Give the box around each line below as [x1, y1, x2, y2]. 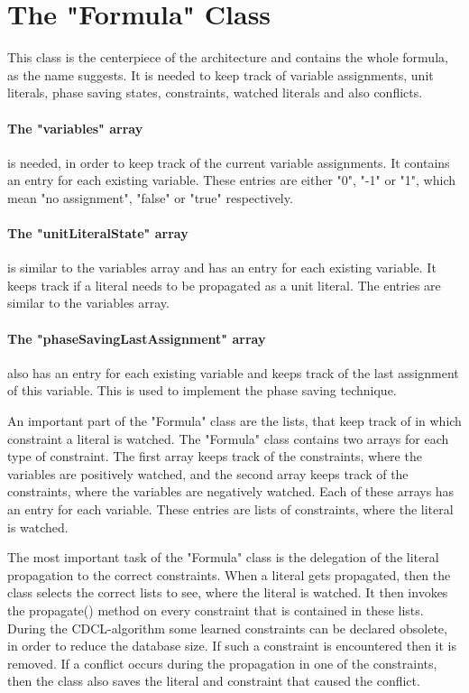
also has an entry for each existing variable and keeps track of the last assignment [7, 363, 459, 382]
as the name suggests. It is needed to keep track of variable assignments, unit [7, 65, 434, 84]
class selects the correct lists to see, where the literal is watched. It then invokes [7, 583, 448, 602]
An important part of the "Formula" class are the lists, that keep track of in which [7, 411, 462, 430]
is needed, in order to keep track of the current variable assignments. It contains [7, 152, 450, 171]
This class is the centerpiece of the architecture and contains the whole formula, [7, 48, 448, 67]
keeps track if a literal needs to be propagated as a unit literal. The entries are [7, 275, 441, 294]
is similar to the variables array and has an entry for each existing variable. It [7, 258, 437, 277]
